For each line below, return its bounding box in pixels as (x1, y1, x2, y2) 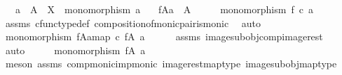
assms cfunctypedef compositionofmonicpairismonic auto (5, 15, 261, 30)
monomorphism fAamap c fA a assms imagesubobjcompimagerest (5, 29, 323, 44)
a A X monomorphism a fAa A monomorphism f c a (15, 2, 313, 16)
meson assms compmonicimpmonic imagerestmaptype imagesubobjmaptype (5, 56, 337, 71)
